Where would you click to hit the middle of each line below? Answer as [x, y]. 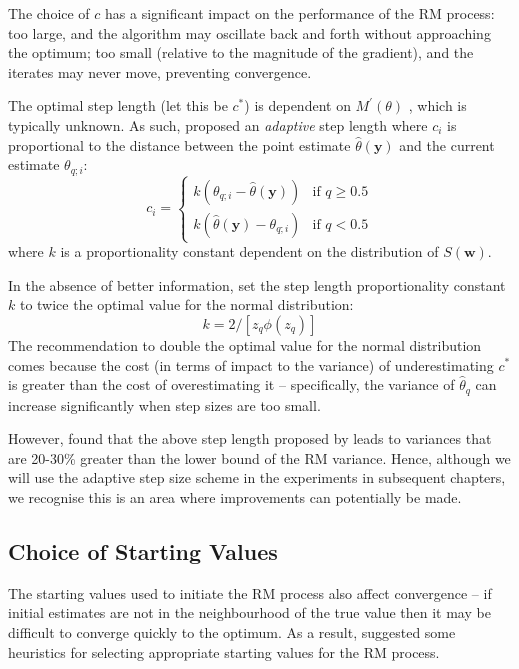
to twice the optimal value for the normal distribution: [186, 304]
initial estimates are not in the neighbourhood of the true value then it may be [249, 612]
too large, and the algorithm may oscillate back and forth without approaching [249, 32]
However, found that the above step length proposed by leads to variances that [250, 438]
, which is [437, 105]
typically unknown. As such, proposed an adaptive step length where [218, 124]
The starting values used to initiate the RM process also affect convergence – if [250, 592]
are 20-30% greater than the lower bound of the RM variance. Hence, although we [259, 457]
